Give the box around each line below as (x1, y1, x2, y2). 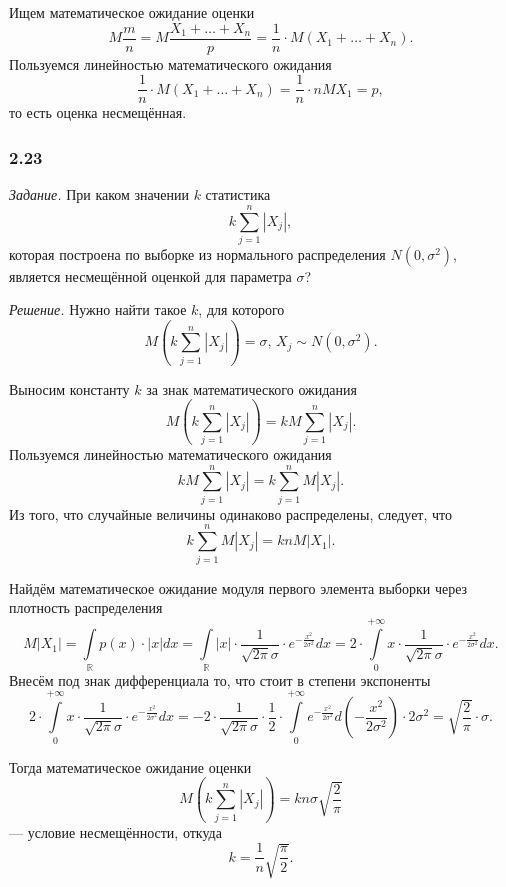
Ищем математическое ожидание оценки (9, 2, 255, 22)
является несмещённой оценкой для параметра (9, 265, 292, 286)
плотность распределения (9, 597, 163, 618)
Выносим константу (9, 378, 130, 399)
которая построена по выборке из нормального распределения (9, 243, 386, 264)
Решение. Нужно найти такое (9, 299, 187, 320)
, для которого (198, 299, 285, 320)
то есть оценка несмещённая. (9, 102, 187, 123)
